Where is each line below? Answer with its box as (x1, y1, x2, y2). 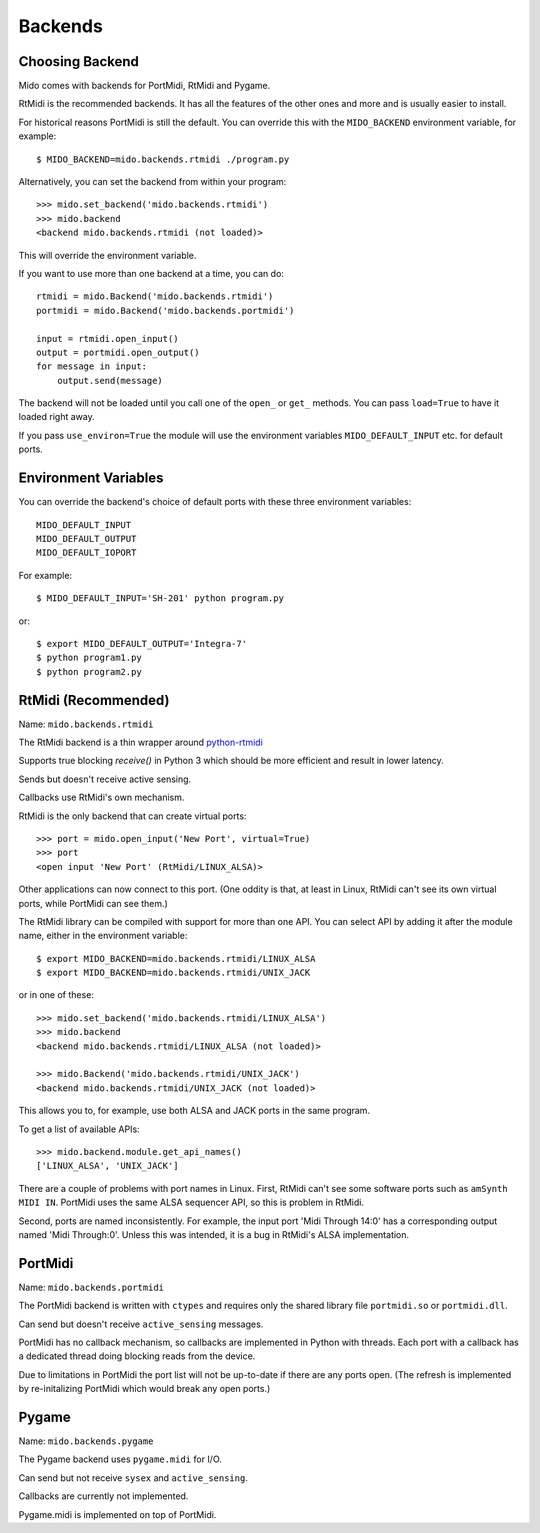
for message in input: (36, 361, 148, 372)
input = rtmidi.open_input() (36, 333, 179, 344)
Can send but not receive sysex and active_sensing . (18, 1471, 249, 1484)
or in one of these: (18, 989, 95, 1001)
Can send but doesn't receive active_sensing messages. (18, 1318, 264, 1330)
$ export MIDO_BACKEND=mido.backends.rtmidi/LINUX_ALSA (36, 953, 316, 964)
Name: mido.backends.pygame (18, 1435, 154, 1447)
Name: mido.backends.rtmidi (18, 718, 154, 730)
